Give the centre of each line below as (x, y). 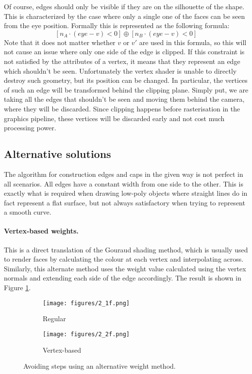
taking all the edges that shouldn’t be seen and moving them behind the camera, (124, 99)
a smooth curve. (28, 212)
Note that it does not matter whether (60, 42)
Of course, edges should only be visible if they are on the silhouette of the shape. (124, 6)
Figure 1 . (17, 288)
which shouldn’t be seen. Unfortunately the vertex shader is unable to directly (120, 70)
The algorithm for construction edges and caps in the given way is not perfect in (124, 174)
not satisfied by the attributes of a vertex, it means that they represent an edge (122, 61)
